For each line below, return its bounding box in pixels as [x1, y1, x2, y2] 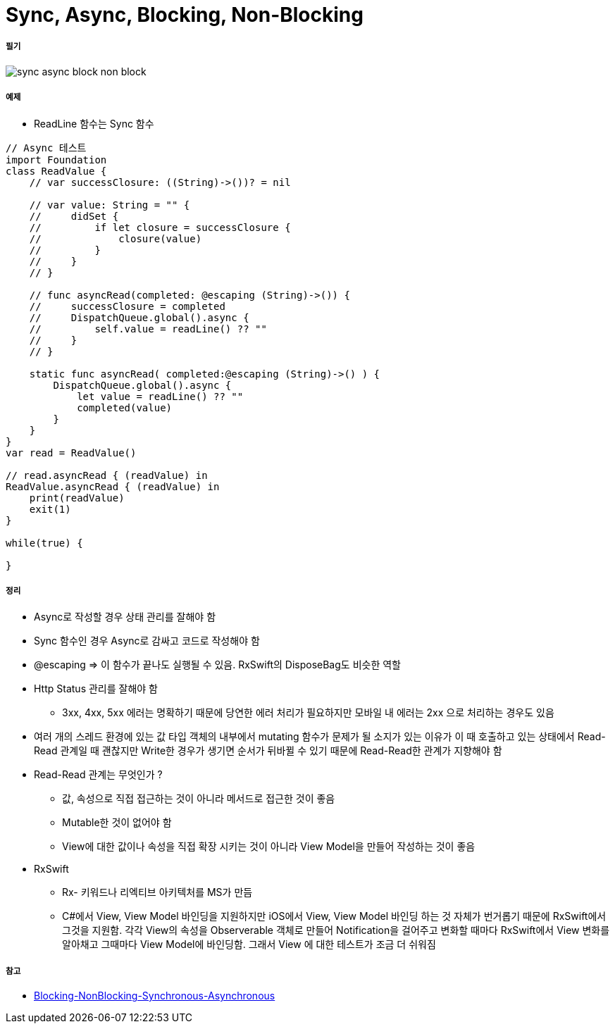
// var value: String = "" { [29, 199, 190, 211]
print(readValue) [29, 492, 125, 504]
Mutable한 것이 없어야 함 [62, 816, 172, 829]
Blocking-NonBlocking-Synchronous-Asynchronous [34, 990, 275, 1002]
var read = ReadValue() [6, 447, 137, 459]
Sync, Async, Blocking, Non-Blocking [6, 3, 364, 27]
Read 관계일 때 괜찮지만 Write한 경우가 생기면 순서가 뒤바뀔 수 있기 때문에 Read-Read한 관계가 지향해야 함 [34, 744, 502, 757]
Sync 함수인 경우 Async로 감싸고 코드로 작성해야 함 [34, 635, 260, 647]
